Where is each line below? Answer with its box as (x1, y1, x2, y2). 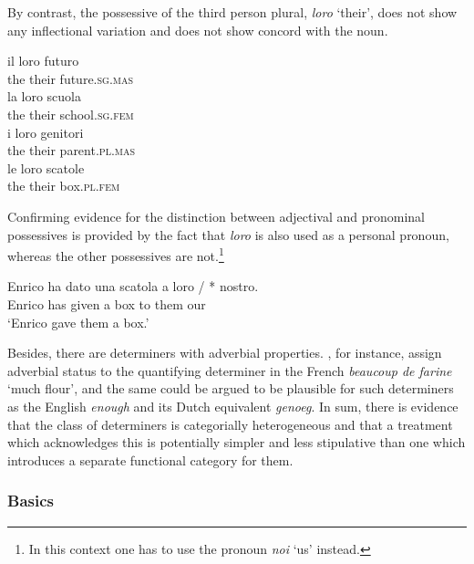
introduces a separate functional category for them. (7, 450, 294, 469)
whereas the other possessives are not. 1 (7, 244, 224, 265)
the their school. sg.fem (7, 104, 134, 123)
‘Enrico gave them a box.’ (7, 312, 149, 331)
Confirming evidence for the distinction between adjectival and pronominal (7, 206, 425, 225)
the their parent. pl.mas (7, 141, 136, 160)
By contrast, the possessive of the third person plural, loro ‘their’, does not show (7, 3, 458, 21)
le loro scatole (7, 158, 85, 177)
